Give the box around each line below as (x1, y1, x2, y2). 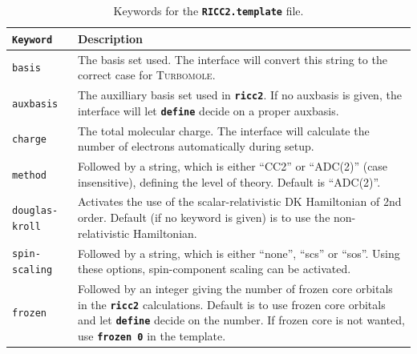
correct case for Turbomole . (78, 66, 216, 83)
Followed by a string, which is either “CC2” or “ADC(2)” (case (78, 158, 388, 174)
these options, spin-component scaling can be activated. (78, 260, 351, 277)
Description (78, 30, 144, 46)
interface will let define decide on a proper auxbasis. (78, 102, 339, 119)
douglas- (12, 205, 59, 217)
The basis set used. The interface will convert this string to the (78, 50, 387, 67)
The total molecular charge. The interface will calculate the (78, 122, 370, 139)
